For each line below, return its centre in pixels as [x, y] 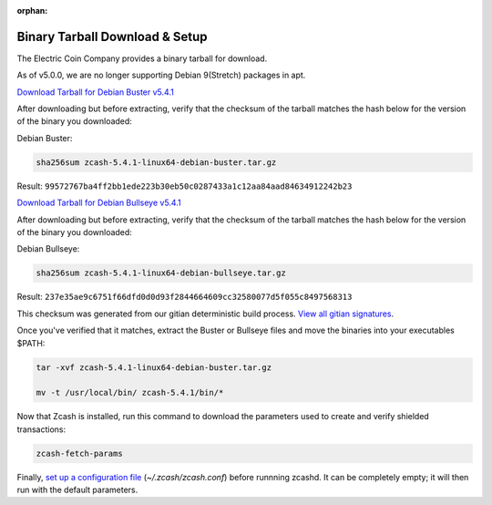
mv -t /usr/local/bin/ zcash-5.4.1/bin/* [130, 393]
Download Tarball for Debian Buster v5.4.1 [96, 92]
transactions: [41, 429]
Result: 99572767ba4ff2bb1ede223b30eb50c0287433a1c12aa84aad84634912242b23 [184, 186]
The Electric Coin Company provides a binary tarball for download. [142, 58]
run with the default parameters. [77, 490]
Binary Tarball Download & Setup [113, 36]
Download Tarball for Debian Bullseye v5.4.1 [99, 203]
